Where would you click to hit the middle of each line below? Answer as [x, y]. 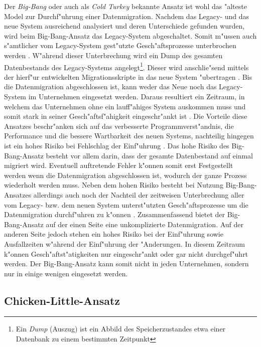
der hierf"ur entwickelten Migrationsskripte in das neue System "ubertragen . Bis [128, 76]
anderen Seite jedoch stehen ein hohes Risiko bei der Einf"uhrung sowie [114, 234]
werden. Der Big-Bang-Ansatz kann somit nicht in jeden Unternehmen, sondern [126, 264]
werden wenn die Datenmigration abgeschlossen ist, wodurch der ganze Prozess [125, 175]
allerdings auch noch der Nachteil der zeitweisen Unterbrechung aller [139, 194]
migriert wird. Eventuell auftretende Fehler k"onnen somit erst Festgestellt [119, 165]
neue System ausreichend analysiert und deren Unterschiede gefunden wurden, [124, 26]
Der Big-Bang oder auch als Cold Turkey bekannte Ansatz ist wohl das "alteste [125, 6]
